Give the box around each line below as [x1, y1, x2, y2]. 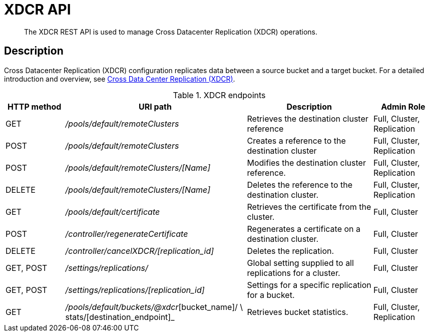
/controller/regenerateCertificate [65, 228, 188, 239]
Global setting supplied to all [247, 257, 354, 268]
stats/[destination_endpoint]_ [65, 311, 175, 322]
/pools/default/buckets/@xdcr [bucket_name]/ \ [65, 301, 243, 312]
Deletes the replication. [247, 245, 334, 256]
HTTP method [8, 101, 62, 112]
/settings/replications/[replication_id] [65, 284, 205, 295]
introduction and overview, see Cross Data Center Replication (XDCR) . [4, 74, 235, 83]
